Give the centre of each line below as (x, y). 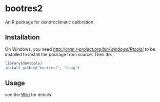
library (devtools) (24, 63)
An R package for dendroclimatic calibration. (50, 22)
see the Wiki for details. (29, 95)
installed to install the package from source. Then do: (59, 54)
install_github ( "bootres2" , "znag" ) (42, 68)
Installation (22, 37)
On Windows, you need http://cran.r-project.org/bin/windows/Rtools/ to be (80, 49)
